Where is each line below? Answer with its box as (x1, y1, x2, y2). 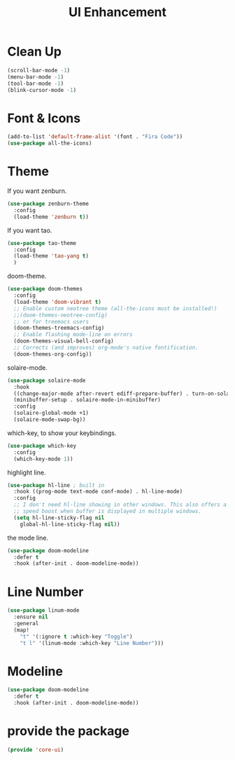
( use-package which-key (7, 442, 77, 449)
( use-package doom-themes (7, 286, 83, 293)
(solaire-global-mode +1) (13, 410, 90, 417)
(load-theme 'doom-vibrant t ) (13, 298, 101, 305)
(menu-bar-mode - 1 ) (7, 73, 64, 81)
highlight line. (7, 468, 46, 476)
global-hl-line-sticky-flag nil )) (20, 521, 120, 528)
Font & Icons (7, 110, 81, 126)
